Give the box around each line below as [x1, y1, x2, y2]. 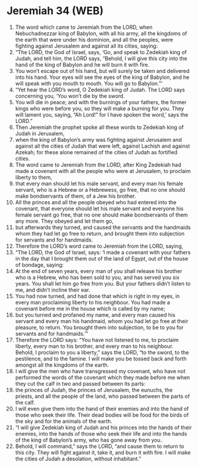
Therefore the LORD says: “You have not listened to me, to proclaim [15, 336, 179, 343]
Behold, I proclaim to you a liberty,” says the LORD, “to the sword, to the [15, 348, 189, 356]
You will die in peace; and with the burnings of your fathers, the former [15, 98, 187, 105]
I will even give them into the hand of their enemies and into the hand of [15, 405, 189, 412]
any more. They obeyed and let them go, [15, 217, 114, 224]
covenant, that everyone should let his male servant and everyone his [15, 205, 184, 212]
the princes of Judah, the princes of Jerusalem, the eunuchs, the [15, 386, 173, 393]
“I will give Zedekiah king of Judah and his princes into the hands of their [15, 424, 192, 431]
